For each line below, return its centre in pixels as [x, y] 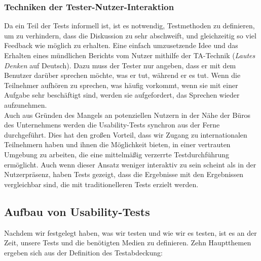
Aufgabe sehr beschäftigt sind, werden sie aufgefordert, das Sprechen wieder [122, 95]
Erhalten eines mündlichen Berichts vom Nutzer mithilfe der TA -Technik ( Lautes [130, 55]
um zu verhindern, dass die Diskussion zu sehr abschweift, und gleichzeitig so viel [130, 35]
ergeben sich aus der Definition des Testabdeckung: [83, 252]
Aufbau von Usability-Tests [77, 211]
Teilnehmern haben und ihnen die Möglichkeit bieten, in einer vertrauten [117, 144]
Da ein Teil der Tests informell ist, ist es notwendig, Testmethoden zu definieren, [129, 26]
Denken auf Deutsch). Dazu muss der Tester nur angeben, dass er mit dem [120, 65]
